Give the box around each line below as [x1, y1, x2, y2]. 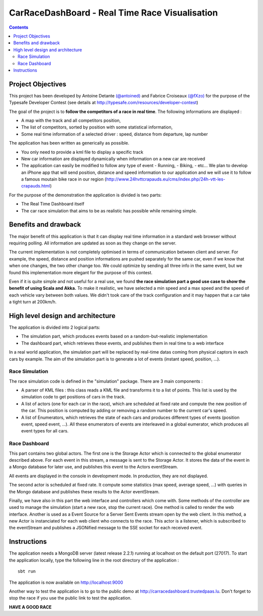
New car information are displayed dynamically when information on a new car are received [21, 156, 206, 162]
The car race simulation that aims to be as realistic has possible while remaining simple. [21, 207, 197, 214]
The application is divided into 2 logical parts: [9, 324, 100, 330]
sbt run [18, 569, 36, 574]
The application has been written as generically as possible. [9, 140, 130, 146]
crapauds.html [21, 183, 51, 189]
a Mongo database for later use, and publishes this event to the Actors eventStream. [9, 464, 178, 470]
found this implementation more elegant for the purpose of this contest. [9, 269, 153, 275]
